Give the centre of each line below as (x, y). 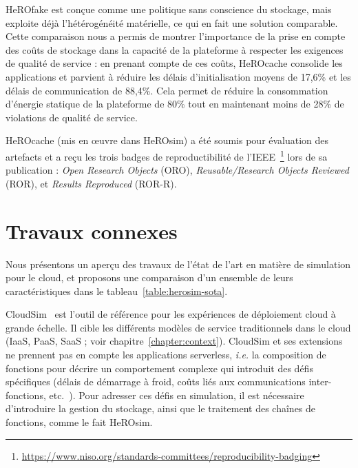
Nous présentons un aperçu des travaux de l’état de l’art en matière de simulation (178, 264)
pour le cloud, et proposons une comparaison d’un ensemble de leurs (149, 277)
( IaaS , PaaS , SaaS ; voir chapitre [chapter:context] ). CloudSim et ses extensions (174, 341)
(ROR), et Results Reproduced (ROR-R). (91, 183)
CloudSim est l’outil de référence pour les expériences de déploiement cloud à (171, 314)
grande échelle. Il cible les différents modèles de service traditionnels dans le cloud (178, 327)
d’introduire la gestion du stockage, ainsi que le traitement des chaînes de (161, 408)
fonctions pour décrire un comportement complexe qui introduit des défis (159, 368)
